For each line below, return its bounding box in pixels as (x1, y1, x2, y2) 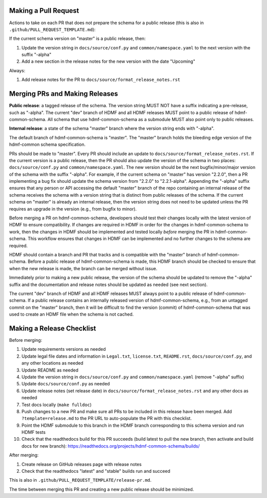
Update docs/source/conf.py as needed (21, 381, 110, 387)
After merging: (9, 452, 39, 458)
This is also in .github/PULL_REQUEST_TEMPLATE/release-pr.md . (9, 477, 152, 483)
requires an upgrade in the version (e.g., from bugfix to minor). (9, 206, 137, 212)
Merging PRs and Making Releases (9, 89, 118, 98)
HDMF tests (21, 429, 46, 435)
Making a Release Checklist (9, 324, 96, 332)
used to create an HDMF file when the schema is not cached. (9, 311, 134, 317)
